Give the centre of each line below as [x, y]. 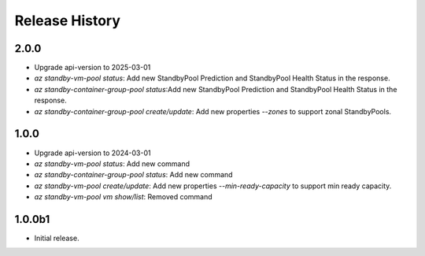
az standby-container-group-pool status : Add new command [133, 175]
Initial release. [57, 238]
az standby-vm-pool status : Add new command [112, 163]
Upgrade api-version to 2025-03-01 [92, 68]
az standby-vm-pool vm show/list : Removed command [123, 197]
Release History [68, 20]
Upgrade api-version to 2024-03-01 [92, 153]
